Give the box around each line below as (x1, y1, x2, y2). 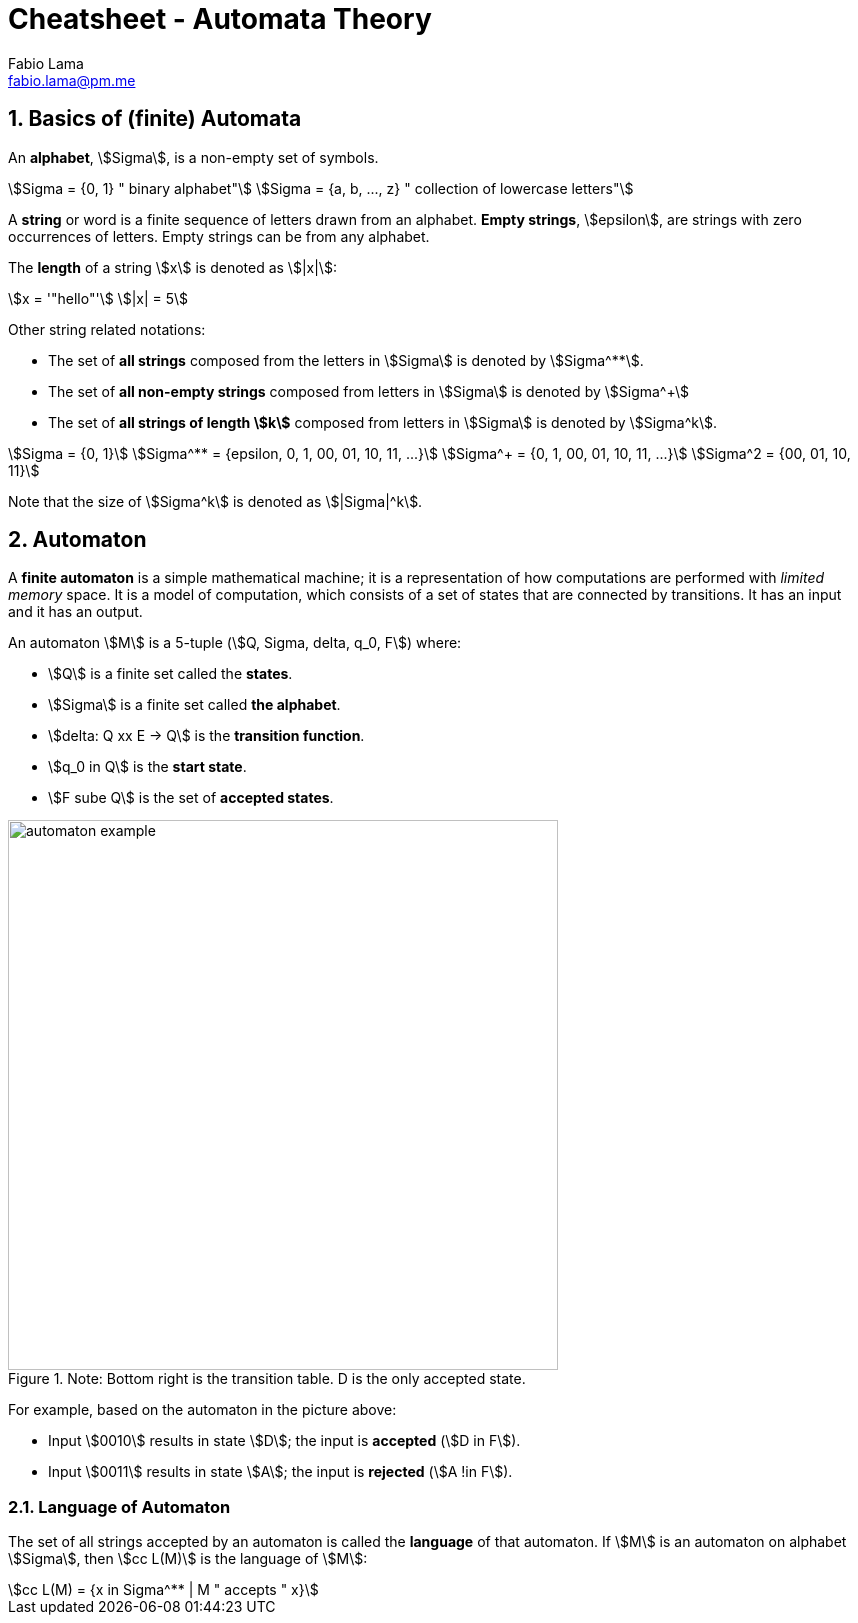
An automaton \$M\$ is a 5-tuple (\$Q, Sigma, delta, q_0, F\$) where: (8, 634, 462, 652)
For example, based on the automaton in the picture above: (8, 1401, 397, 1419)
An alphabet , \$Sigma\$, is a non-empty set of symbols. (8, 148, 379, 166)
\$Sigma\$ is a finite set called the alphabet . (48, 696, 341, 714)
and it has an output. (8, 603, 143, 621)
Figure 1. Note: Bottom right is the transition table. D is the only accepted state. (8, 1370, 526, 1388)
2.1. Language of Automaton (8, 1496, 231, 1517)
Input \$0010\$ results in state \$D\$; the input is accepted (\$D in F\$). (48, 1432, 521, 1450)
